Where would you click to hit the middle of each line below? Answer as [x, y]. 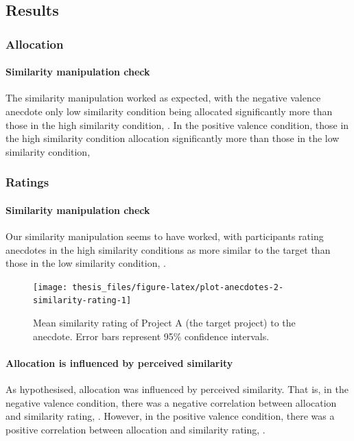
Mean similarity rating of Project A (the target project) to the [164, 323]
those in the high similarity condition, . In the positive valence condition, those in [177, 124]
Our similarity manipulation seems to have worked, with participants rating [165, 236]
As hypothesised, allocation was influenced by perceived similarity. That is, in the [177, 389]
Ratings [27, 182]
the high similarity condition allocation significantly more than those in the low [173, 138]
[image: [50, 287]
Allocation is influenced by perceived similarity [119, 362]
